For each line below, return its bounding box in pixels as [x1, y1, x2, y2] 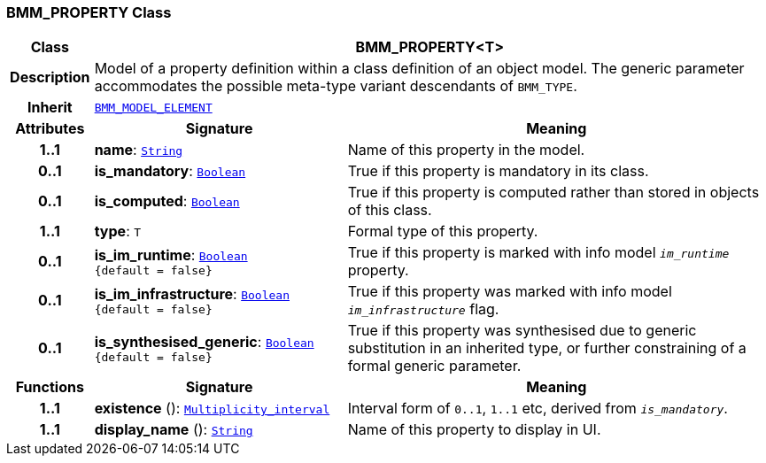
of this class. [347, 201, 432, 220]
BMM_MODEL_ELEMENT [94, 100, 213, 114]
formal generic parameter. [347, 357, 522, 375]
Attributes [15, 120, 85, 138]
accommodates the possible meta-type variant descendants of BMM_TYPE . [94, 77, 577, 96]
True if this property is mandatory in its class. [347, 162, 649, 181]
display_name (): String [94, 421, 253, 439]
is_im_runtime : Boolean [94, 245, 248, 264]
